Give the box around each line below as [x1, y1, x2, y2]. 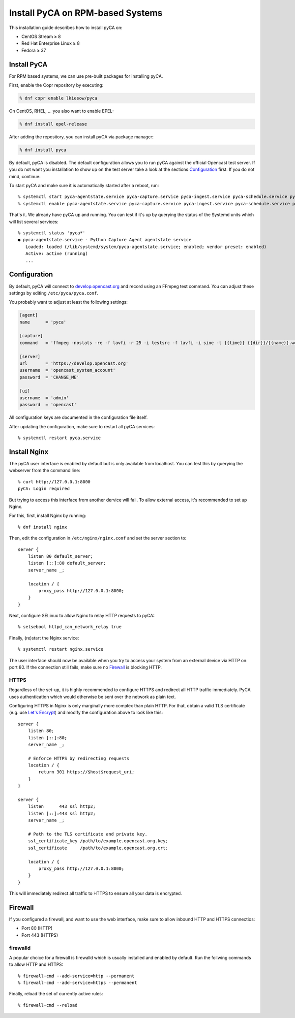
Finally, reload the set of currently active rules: [9, 991, 103, 997]
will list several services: [9, 219, 59, 224]
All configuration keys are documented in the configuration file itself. [9, 414, 148, 420]
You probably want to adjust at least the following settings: [9, 299, 128, 305]
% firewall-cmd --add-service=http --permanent [18, 973, 135, 979]
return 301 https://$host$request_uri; [38, 769, 135, 775]
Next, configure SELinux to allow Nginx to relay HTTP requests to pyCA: [9, 613, 155, 619]
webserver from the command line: [9, 468, 81, 474]
